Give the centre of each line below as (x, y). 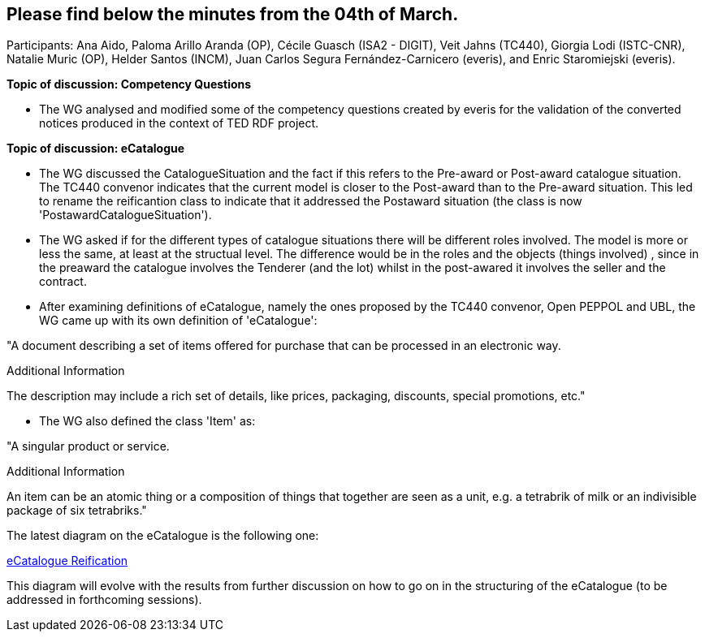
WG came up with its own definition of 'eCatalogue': (178, 321)
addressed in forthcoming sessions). (104, 600)
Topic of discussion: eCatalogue (96, 149)
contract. (63, 282)
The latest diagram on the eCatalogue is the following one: (163, 536)
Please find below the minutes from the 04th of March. (233, 14)
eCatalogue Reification (67, 561)
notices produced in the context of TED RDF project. (179, 123)
